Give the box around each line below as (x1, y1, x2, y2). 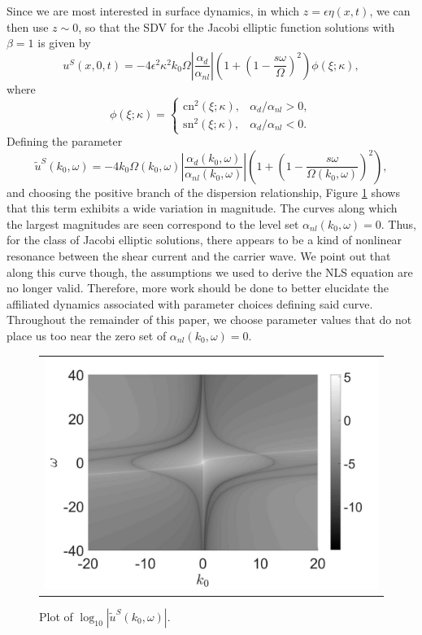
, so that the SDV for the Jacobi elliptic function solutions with (78, 18, 395, 35)
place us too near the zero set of (7, 327, 167, 344)
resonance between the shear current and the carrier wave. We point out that (7, 247, 391, 265)
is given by (37, 34, 91, 51)
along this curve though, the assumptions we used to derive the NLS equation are (7, 263, 413, 280)
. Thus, (381, 215, 416, 232)
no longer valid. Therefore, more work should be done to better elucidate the (7, 279, 389, 296)
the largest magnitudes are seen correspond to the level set (7, 215, 299, 232)
